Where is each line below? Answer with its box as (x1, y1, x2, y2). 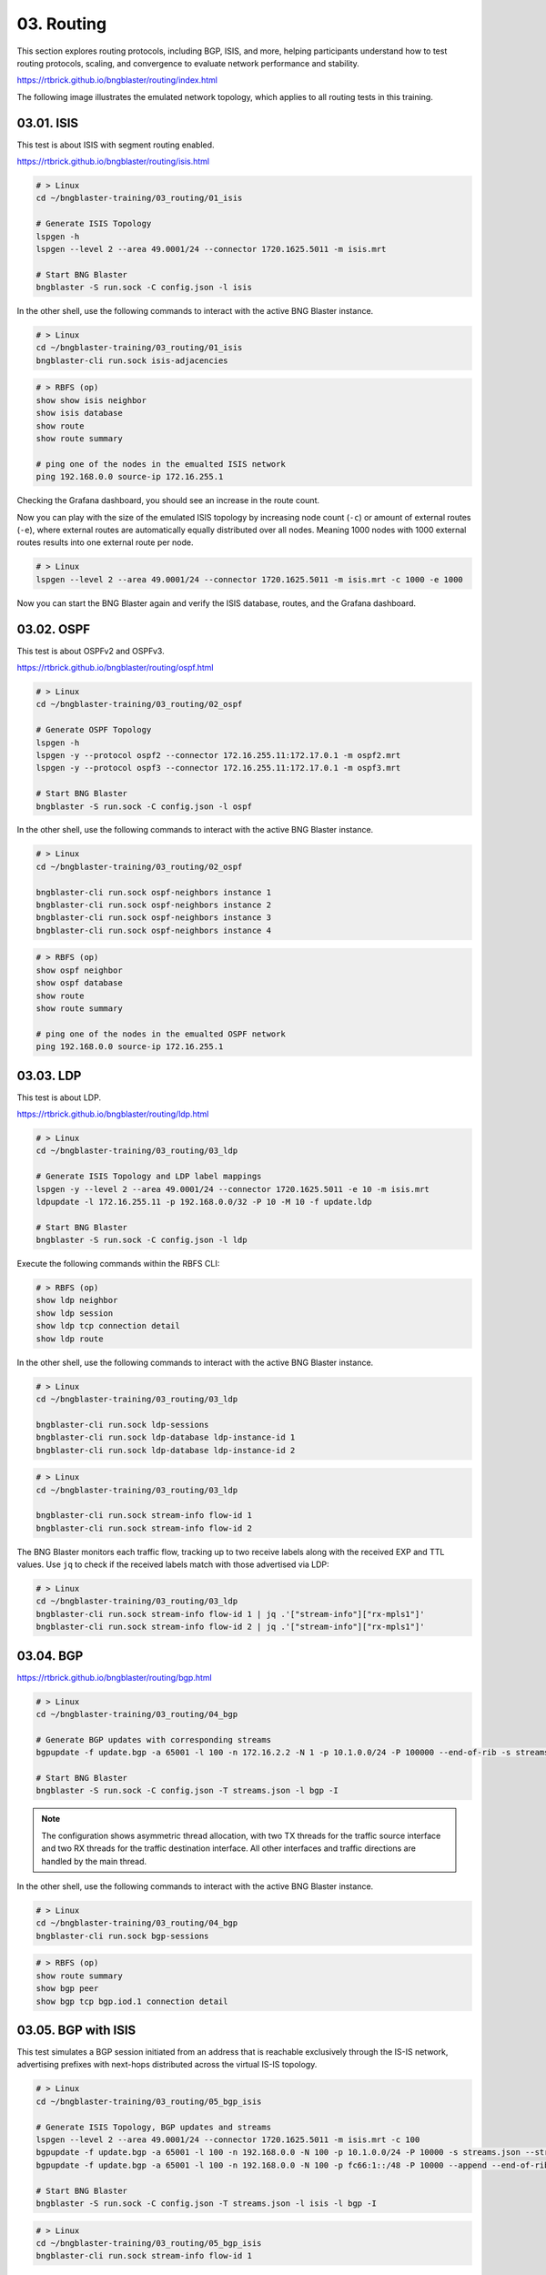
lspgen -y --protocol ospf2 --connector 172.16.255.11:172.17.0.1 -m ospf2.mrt (35, 750, 401, 760)
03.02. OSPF (16, 622, 91, 637)
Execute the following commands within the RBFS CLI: (16, 1259, 220, 1269)
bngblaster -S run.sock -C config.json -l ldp (35, 1235, 248, 1246)
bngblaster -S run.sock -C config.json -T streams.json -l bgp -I (35, 1785, 339, 1796)
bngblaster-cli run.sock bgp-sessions (35, 1930, 209, 1941)
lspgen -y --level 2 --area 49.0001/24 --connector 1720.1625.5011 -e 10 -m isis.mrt (35, 1184, 430, 1194)
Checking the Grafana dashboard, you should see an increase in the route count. (16, 495, 320, 506)
